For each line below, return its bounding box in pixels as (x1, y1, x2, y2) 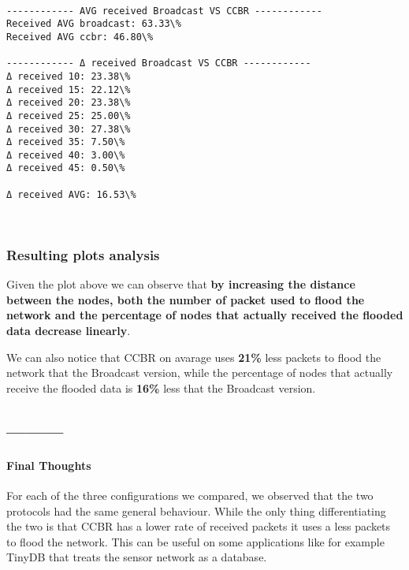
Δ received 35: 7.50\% (6, 136, 125, 148)
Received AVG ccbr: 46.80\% (6, 31, 154, 43)
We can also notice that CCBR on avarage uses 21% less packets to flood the (6, 348, 381, 365)
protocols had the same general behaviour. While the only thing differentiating (6, 502, 386, 519)
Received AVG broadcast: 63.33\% (6, 18, 181, 30)
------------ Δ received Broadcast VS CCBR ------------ (6, 58, 311, 69)
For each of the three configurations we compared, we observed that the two (6, 486, 374, 503)
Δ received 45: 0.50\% (6, 162, 125, 174)
